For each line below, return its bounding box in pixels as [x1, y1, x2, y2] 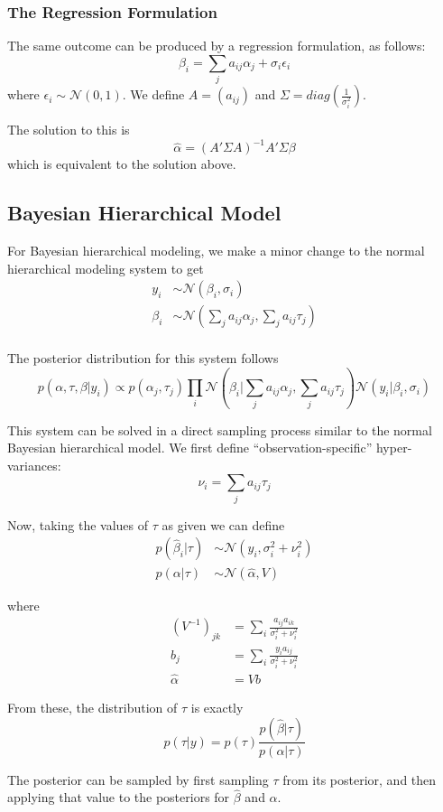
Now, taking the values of [7, 515, 149, 534]
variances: [7, 455, 61, 474]
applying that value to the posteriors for [7, 788, 230, 807]
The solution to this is [7, 120, 130, 139]
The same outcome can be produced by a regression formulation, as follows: [7, 36, 426, 55]
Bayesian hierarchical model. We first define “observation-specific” [7, 438, 373, 457]
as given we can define [162, 515, 285, 534]
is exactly [190, 697, 244, 716]
